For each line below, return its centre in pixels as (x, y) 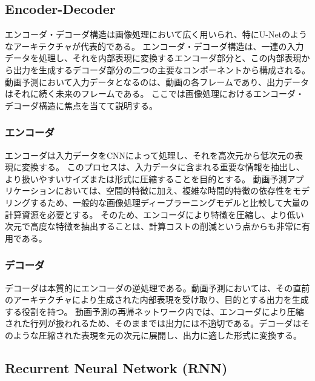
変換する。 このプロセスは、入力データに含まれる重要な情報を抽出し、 (163, 167)
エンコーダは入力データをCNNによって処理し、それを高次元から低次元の (150, 155)
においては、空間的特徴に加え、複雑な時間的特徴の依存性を (174, 190)
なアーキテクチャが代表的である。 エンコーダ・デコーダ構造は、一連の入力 (154, 46)
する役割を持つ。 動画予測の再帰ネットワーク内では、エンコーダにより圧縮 (154, 311)
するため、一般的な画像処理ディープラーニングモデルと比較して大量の (169, 202)
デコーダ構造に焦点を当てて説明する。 (81, 105)
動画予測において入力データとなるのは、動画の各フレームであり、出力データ (157, 81)
